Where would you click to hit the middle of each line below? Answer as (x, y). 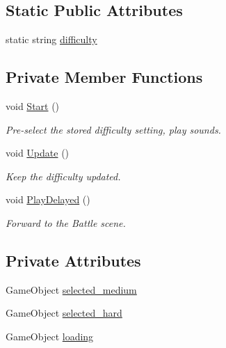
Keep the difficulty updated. (63, 176)
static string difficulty (51, 39)
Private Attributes (73, 260)
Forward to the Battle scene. (66, 222)
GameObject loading (50, 336)
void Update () (38, 153)
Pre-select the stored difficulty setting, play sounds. (113, 129)
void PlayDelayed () (48, 199)
